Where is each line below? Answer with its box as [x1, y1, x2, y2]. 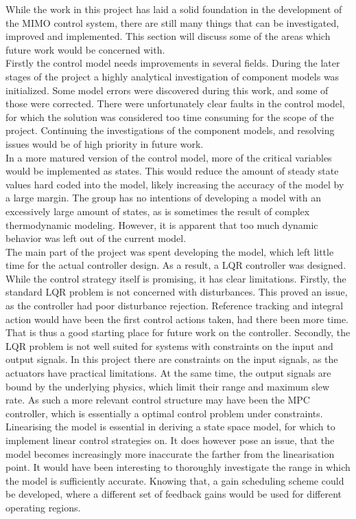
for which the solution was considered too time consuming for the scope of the [5, 109, 334, 124]
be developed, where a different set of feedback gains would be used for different [5, 487, 342, 501]
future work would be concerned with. [5, 42, 165, 56]
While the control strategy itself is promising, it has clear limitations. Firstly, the [5, 271, 346, 285]
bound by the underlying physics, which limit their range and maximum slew [5, 379, 330, 393]
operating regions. [5, 500, 81, 514]
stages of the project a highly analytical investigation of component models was [5, 69, 340, 83]
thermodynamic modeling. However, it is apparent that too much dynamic [5, 217, 318, 232]
